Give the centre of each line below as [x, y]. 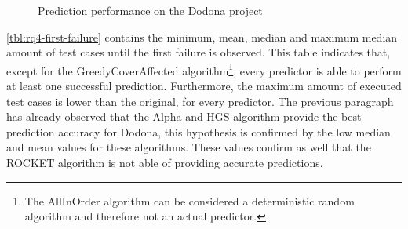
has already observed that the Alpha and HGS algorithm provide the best [184, 116]
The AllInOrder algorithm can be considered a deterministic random [189, 200]
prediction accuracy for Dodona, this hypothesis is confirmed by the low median [199, 131]
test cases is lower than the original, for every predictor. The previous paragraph [200, 101]
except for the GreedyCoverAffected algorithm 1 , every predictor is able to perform [204, 69]
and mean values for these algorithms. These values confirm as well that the [189, 147]
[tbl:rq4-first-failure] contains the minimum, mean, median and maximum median [202, 36]
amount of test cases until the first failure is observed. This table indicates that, [199, 52]
